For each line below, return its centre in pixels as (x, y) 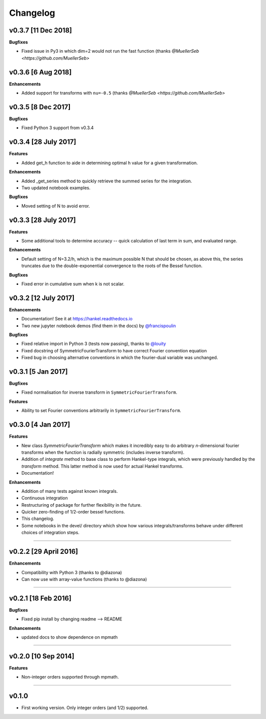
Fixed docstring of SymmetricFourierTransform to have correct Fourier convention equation (114, 350)
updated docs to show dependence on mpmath (69, 637)
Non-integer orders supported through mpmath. (70, 677)
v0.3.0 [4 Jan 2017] (40, 425)
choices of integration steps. (50, 533)
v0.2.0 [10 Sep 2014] (42, 656)
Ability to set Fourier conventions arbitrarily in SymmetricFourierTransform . (101, 411)
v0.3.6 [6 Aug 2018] (40, 72)
